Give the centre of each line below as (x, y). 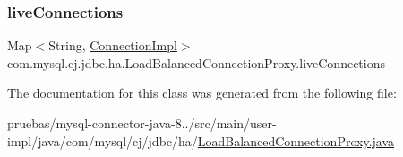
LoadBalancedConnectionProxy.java (296, 140)
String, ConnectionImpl (113, 45)
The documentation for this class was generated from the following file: (202, 93)
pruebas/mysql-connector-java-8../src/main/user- (142, 123)
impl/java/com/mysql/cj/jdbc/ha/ (103, 140)
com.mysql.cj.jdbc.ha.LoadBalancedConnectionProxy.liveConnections (197, 62)
